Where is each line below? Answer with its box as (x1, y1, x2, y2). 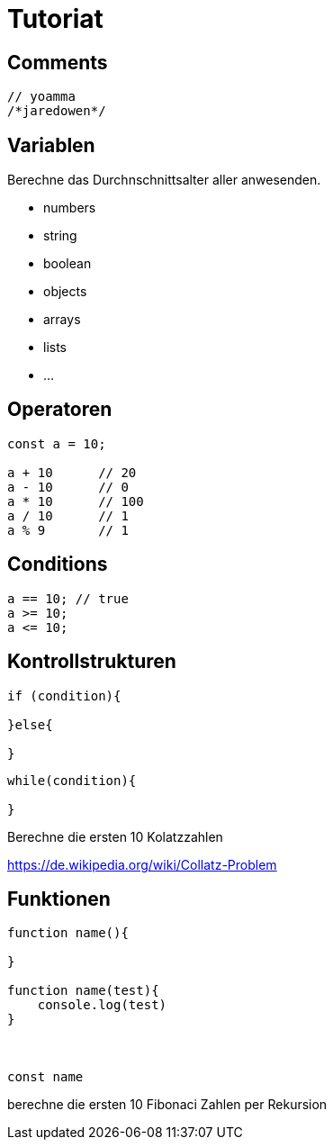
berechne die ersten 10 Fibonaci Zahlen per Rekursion (7, 1097, 328, 1113)
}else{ (7, 717, 53, 732)
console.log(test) (37, 998, 167, 1013)
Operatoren (7, 398, 112, 421)
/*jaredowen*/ (7, 104, 106, 119)
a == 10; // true (7, 591, 129, 606)
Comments (7, 50, 108, 74)
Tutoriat (7, 4, 103, 34)
